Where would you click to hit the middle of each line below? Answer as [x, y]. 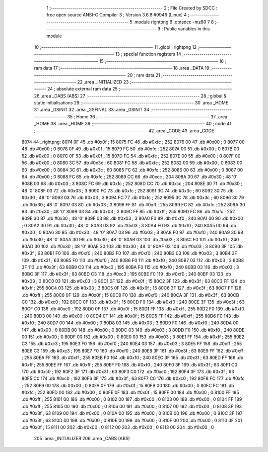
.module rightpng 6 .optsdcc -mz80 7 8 [174, 22]
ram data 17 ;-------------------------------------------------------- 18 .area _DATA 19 [122, 68]
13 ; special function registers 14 [148, 54]
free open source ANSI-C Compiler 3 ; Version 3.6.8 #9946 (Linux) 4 [117, 15]
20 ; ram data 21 [144, 75]
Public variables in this [187, 29]
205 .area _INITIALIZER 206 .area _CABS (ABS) [82, 439]
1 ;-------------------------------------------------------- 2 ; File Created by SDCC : [132, 8]
